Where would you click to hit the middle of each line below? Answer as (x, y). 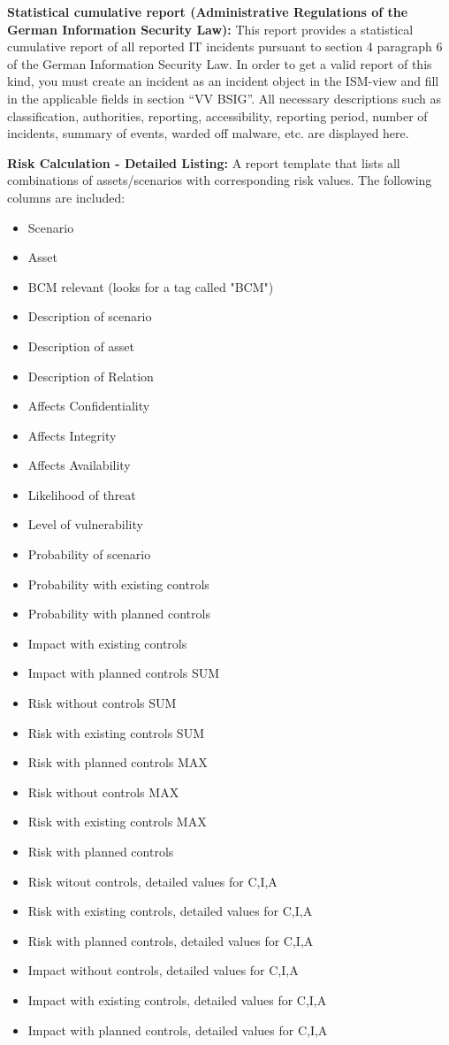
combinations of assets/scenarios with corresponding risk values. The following (220, 180)
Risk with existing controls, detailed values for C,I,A (170, 911)
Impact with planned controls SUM (124, 673)
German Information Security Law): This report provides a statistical (210, 29)
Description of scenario (90, 316)
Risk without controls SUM (102, 703)
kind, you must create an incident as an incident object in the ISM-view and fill (223, 81)
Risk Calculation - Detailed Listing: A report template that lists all (204, 162)
